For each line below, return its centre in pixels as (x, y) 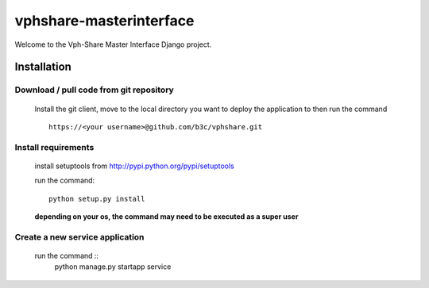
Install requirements (54, 147)
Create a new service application (79, 236)
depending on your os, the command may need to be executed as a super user (166, 217)
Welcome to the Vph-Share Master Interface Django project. (113, 44)
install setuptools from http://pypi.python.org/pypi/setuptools (134, 166)
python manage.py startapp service (113, 267)
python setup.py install (97, 199)
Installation (43, 67)
